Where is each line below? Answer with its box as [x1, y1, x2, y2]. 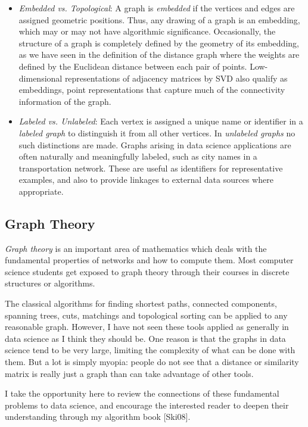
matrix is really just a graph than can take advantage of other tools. [5, 367, 254, 379]
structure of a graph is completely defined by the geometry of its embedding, [18, 36, 299, 49]
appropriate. [18, 185, 64, 197]
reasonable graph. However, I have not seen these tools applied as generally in [5, 320, 289, 333]
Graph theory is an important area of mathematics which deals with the [5, 242, 267, 254]
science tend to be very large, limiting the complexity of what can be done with [5, 344, 295, 356]
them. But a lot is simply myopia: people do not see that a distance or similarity [5, 356, 299, 368]
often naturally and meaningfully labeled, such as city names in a [18, 150, 257, 163]
